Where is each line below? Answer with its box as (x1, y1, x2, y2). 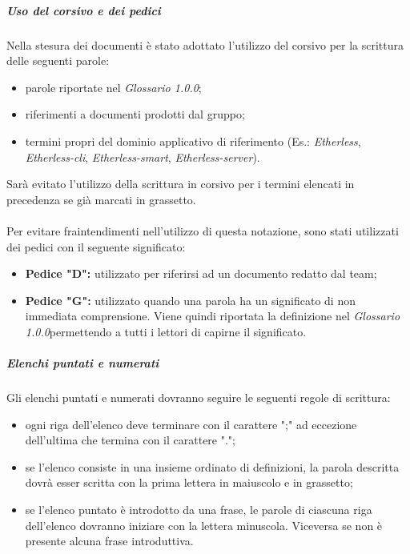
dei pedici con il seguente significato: (6, 238, 186, 255)
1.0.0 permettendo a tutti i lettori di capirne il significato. (25, 323, 307, 339)
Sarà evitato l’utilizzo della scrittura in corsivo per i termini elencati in (6, 175, 355, 192)
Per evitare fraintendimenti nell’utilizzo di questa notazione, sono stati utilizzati (6, 222, 399, 239)
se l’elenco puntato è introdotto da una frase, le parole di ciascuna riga (25, 501, 372, 517)
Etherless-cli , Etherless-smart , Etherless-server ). (25, 148, 260, 165)
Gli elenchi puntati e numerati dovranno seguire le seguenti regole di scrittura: (6, 389, 391, 406)
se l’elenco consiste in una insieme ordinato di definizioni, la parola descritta (25, 458, 400, 475)
